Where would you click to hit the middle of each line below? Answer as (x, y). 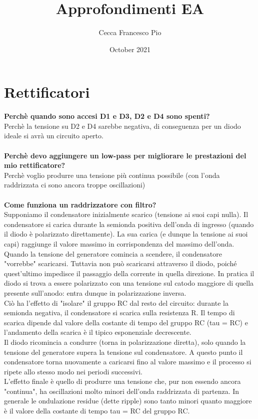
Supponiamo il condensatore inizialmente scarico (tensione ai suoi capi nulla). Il (126, 214)
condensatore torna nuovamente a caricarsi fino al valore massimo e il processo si (128, 362)
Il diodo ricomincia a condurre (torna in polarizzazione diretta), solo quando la (125, 342)
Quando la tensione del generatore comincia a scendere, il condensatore (113, 253)
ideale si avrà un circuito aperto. (54, 136)
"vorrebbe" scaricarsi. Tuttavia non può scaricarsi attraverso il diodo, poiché (120, 263)
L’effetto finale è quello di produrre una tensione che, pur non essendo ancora (122, 381)
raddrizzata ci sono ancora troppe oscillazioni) (75, 185)
